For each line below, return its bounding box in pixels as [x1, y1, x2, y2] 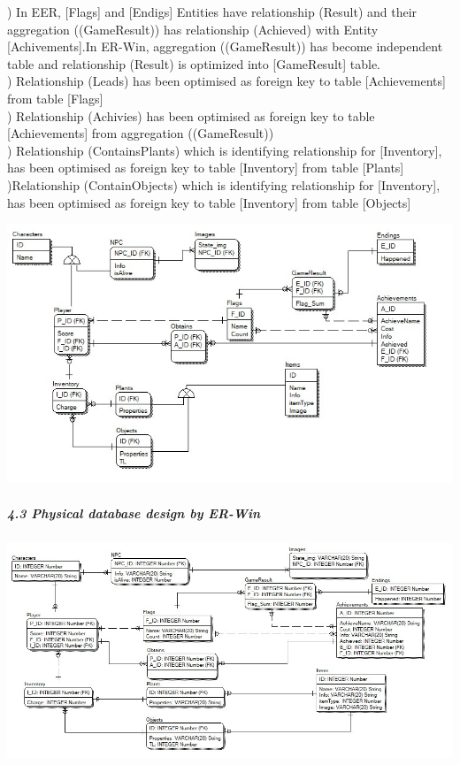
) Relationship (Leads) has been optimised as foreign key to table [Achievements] [7, 72, 446, 90]
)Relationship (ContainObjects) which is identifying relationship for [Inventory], [7, 175, 441, 194]
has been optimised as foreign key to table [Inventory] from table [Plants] [7, 158, 404, 177]
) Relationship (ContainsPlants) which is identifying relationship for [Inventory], [7, 141, 442, 159]
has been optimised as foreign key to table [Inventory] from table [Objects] [7, 193, 411, 211]
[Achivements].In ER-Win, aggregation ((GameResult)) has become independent [7, 37, 443, 56]
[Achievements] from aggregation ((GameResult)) [7, 124, 274, 142]
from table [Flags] [7, 88, 103, 107]
